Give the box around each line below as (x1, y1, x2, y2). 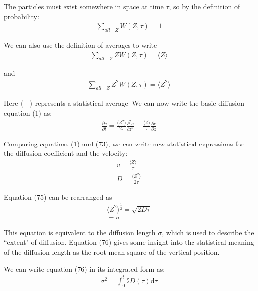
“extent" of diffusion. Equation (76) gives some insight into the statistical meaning (4, 237, 254, 247)
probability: (4, 11, 39, 21)
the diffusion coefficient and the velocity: (4, 148, 128, 158)
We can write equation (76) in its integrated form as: (4, 263, 165, 274)
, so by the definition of (169, 1, 240, 11)
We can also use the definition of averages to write (4, 40, 157, 50)
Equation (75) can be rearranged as (4, 191, 112, 202)
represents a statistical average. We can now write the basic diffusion (35, 98, 245, 108)
